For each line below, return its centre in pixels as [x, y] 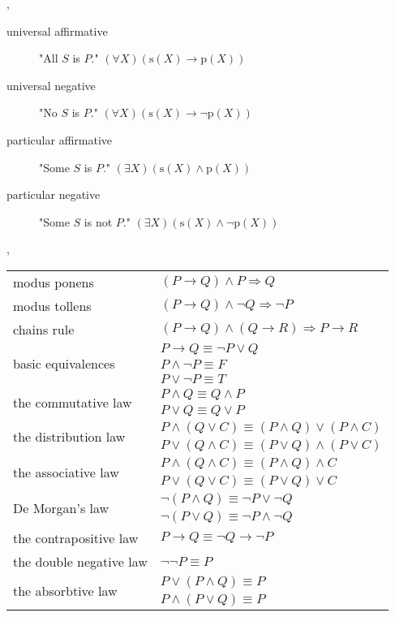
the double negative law [80, 561]
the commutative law [73, 403]
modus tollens [52, 305]
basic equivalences [64, 364]
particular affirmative [60, 139]
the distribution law [69, 437]
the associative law [66, 472]
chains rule [44, 329]
